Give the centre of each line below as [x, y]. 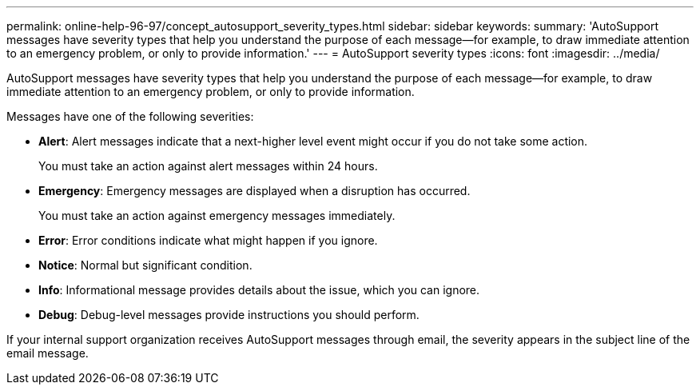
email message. [48, 353]
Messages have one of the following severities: [130, 116]
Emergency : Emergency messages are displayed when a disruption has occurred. [255, 191]
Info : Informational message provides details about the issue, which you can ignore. [259, 290]
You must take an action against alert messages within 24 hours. [208, 166]
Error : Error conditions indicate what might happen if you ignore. [208, 240]
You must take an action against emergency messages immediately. [217, 215]
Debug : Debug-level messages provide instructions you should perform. [229, 315]
